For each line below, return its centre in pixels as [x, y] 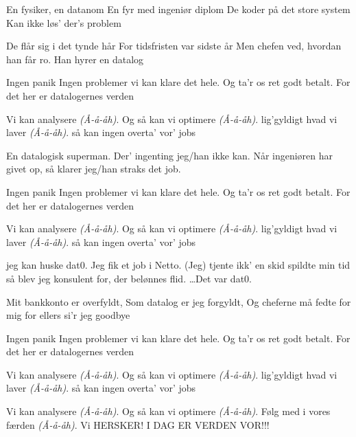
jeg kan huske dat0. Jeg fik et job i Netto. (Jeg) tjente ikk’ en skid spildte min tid [178, 265]
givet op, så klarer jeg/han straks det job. [94, 169]
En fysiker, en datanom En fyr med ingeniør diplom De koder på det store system [178, 9]
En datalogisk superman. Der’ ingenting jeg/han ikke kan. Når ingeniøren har [170, 155]
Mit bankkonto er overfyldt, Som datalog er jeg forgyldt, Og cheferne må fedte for [179, 301]
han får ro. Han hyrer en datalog [75, 59]
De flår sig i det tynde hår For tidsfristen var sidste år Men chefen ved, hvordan [174, 46]
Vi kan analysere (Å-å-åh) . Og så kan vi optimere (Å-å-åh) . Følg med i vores [168, 411]
